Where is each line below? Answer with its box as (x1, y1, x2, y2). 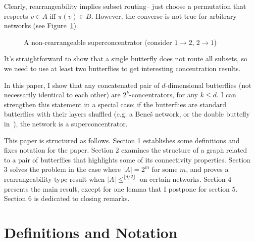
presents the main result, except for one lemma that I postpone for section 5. (4, 183, 238, 194)
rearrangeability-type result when (4, 173, 105, 184)
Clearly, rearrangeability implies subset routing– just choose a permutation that (4, 1, 246, 11)
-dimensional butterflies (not (165, 80, 252, 90)
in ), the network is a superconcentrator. (4, 118, 128, 128)
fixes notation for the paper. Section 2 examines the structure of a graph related (4, 145, 247, 155)
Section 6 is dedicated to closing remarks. (4, 193, 130, 203)
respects (4, 10, 28, 21)
